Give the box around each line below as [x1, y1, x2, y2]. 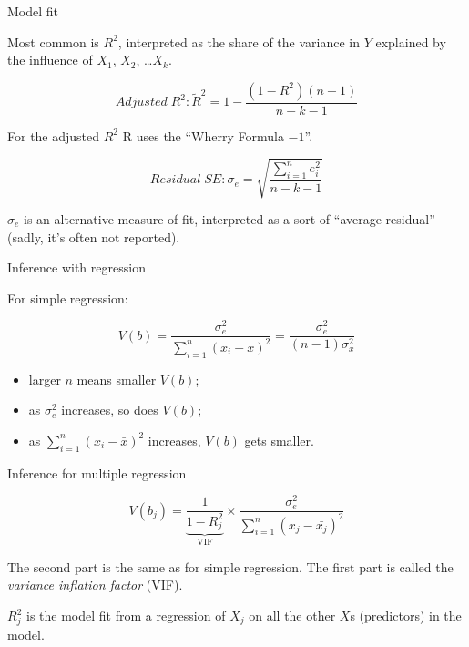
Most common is [7, 32, 99, 51]
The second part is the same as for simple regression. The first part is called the [7, 557, 454, 576]
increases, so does [61, 400, 158, 419]
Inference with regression [7, 258, 146, 277]
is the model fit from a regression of [25, 606, 226, 625]
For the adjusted [7, 126, 100, 145]
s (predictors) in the [350, 606, 462, 625]
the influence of [7, 50, 93, 69]
